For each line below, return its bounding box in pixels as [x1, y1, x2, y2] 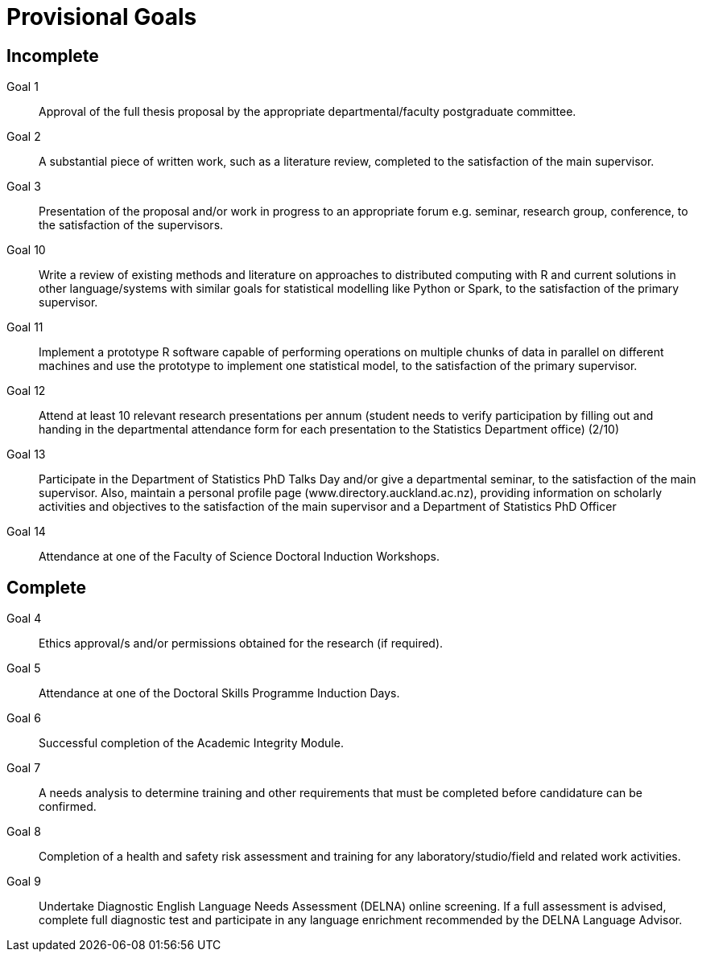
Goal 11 [6, 320, 43, 335]
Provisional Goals [6, 3, 197, 31]
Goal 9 [6, 874, 41, 889]
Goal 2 [6, 130, 41, 144]
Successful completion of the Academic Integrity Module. [39, 736, 344, 750]
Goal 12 [6, 384, 46, 398]
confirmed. [39, 800, 97, 814]
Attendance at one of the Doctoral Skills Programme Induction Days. [39, 686, 400, 701]
